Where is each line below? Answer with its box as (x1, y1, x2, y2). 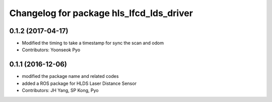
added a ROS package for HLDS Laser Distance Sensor (22, 80, 137, 86)
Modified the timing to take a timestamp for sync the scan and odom (22, 40, 164, 46)
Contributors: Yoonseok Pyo (22, 47, 81, 53)
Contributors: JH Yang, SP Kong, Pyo (22, 87, 99, 93)
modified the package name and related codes (22, 73, 119, 79)
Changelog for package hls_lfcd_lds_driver (9, 8, 193, 19)
